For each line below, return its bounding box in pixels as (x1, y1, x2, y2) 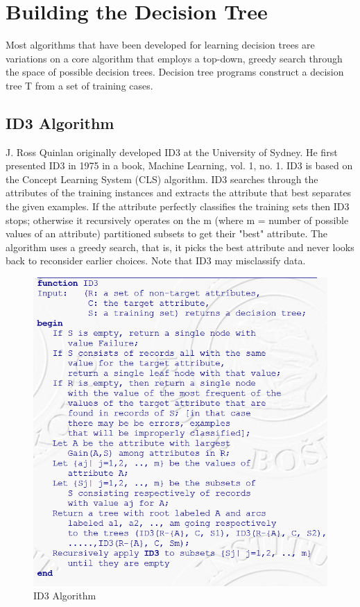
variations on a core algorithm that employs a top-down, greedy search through (6, 51, 343, 65)
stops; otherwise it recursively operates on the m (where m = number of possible (6, 212, 349, 227)
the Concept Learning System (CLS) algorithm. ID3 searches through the (6, 171, 318, 186)
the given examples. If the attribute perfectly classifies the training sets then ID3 (6, 199, 350, 214)
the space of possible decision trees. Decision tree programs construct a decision (6, 65, 344, 79)
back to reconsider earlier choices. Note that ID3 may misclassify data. (6, 253, 306, 268)
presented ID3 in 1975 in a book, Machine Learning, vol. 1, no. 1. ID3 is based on (6, 158, 353, 173)
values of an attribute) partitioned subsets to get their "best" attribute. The (6, 226, 328, 241)
